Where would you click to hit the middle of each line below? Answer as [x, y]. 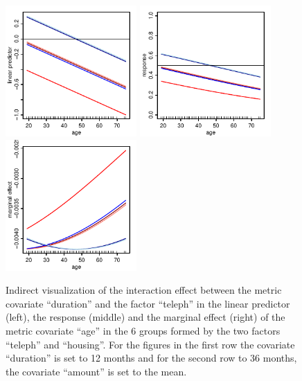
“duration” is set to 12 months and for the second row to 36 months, [151, 358]
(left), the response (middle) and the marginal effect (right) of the [145, 317]
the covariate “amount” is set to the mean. [96, 371]
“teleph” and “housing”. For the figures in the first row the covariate [150, 344]
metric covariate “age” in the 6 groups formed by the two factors [143, 330]
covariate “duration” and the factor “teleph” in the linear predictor [148, 303]
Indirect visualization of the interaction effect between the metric [144, 290]
